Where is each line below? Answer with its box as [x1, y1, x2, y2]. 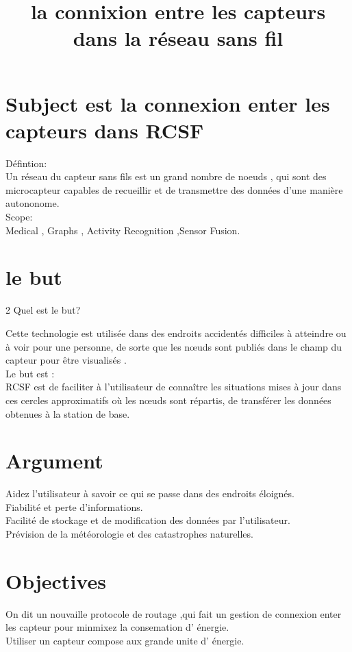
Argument [5, 447, 103, 475]
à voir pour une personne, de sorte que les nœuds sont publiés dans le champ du [5, 339, 342, 353]
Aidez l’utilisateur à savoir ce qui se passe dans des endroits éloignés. [5, 486, 294, 501]
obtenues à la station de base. [5, 406, 130, 421]
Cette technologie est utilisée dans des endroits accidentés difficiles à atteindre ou [5, 325, 347, 340]
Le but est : [5, 366, 55, 380]
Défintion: [5, 155, 47, 170]
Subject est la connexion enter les [5, 89, 330, 117]
